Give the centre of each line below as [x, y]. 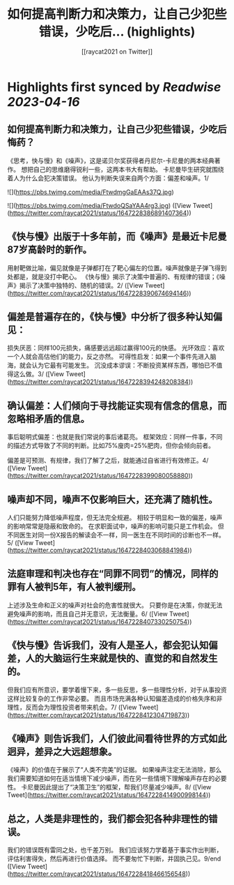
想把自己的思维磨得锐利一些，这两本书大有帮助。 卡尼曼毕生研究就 [116, 169]
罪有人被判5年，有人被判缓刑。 [74, 587]
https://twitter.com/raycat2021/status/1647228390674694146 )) [100, 293]
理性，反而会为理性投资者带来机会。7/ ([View [72, 707]
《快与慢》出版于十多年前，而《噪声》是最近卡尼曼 [117, 237]
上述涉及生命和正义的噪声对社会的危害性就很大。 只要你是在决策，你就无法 [115, 605]
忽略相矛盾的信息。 [48, 418]
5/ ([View [20, 543]
